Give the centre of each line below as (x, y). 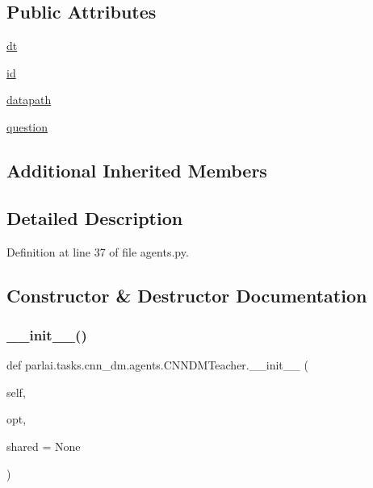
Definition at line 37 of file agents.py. (98, 251)
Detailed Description (95, 217)
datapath (29, 100)
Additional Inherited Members (137, 170)
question (27, 126)
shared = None (44, 446)
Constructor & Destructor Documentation (187, 295)
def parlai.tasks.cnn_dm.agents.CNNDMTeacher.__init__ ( (157, 365)
